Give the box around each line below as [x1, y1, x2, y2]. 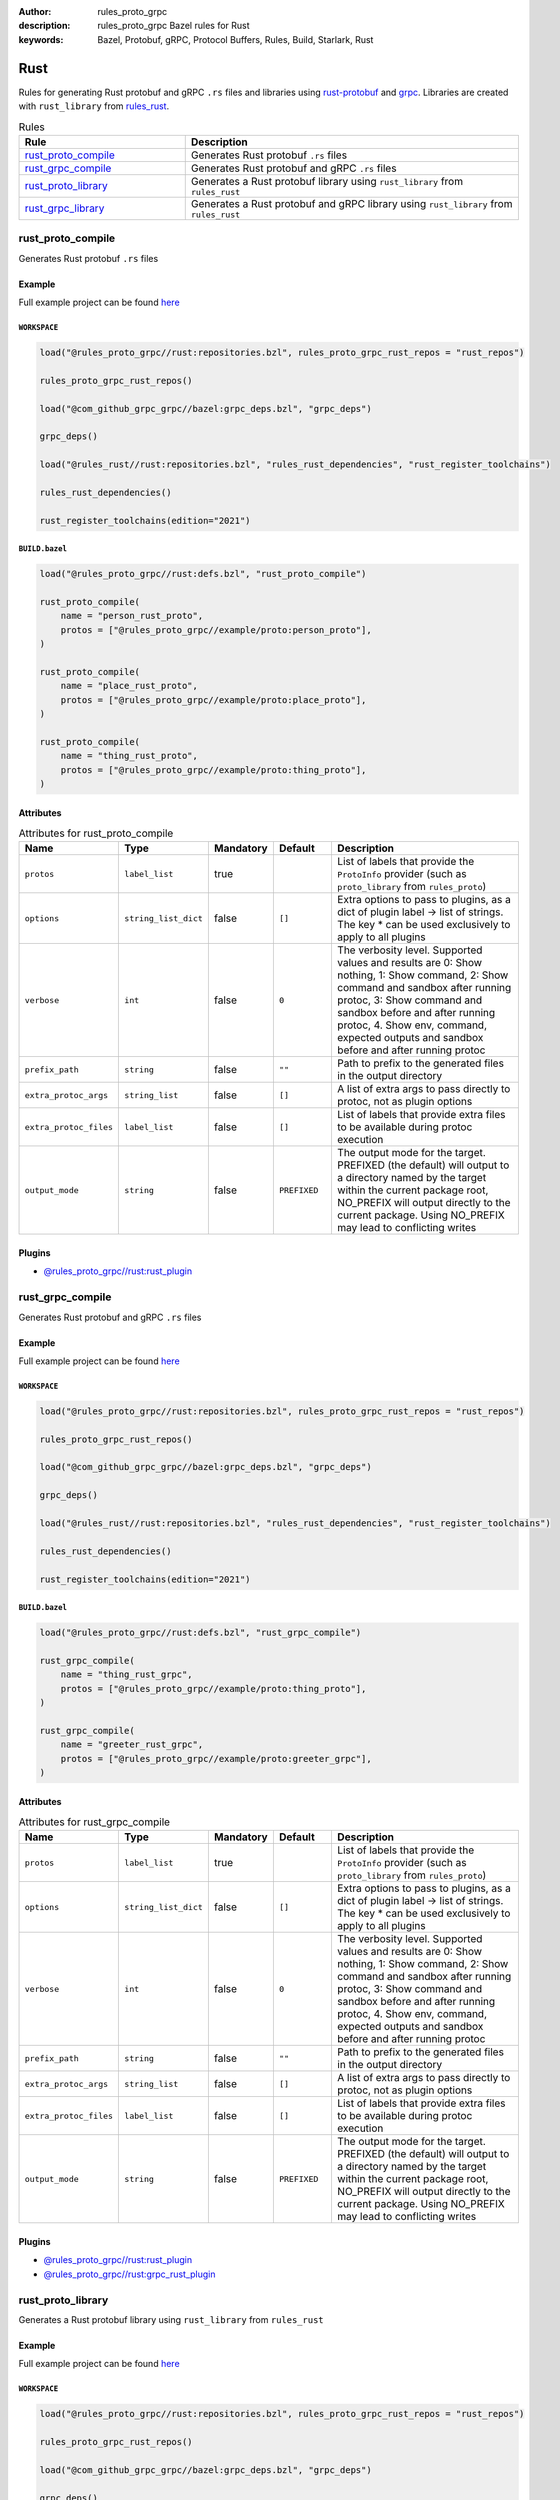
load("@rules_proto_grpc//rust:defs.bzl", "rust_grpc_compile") [39, 1627, 362, 1639]
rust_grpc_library [24, 201, 105, 215]
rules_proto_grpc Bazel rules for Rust [97, 20, 250, 32]
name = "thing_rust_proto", [60, 750, 199, 762]
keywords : [18, 33, 64, 45]
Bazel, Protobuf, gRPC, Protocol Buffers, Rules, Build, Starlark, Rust [97, 33, 374, 45]
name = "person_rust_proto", [60, 610, 204, 622]
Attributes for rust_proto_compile [18, 826, 174, 840]
